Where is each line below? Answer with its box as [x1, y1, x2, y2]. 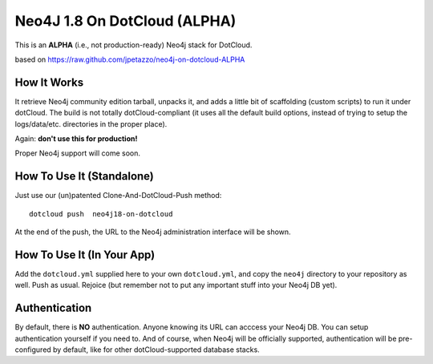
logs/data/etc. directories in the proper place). [14, 119, 168, 128]
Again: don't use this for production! [14, 134, 138, 144]
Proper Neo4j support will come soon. [14, 148, 140, 158]
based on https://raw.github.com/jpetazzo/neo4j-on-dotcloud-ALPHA [14, 55, 245, 64]
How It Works [14, 75, 84, 89]
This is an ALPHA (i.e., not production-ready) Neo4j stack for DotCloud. [14, 40, 253, 50]
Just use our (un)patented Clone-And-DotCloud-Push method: [14, 191, 222, 200]
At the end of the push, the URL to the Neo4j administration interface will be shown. [14, 227, 292, 237]
